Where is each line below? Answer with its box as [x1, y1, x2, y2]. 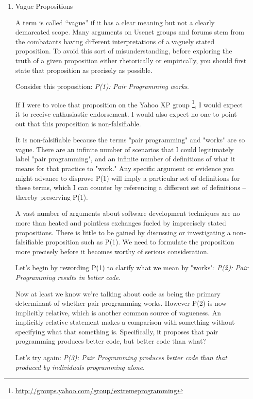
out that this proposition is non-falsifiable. [15, 118, 141, 128]
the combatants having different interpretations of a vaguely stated [15, 36, 215, 46]
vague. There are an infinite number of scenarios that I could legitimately [15, 144, 234, 154]
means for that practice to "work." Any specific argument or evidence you [15, 163, 234, 173]
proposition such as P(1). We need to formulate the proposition [45, 237, 235, 247]
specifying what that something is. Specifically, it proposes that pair [15, 326, 218, 336]
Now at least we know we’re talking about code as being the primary [15, 288, 220, 298]
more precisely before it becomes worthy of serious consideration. [15, 246, 209, 256]
